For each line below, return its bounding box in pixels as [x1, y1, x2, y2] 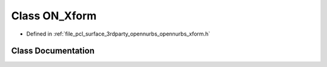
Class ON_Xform [11, 9, 97, 22]
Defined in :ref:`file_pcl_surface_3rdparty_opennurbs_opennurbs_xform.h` [26, 30, 211, 37]
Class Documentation [11, 46, 95, 56]
